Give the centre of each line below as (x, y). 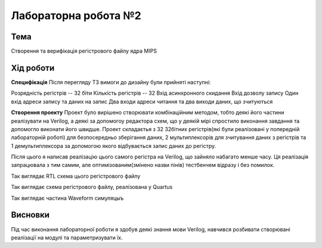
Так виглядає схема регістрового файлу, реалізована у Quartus (92, 187)
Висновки (30, 215)
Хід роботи (33, 68)
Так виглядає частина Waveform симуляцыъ (67, 198)
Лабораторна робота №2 (76, 15)
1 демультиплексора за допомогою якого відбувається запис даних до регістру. (114, 145)
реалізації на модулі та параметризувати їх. (67, 237)
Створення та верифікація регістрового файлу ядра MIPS (84, 51)
